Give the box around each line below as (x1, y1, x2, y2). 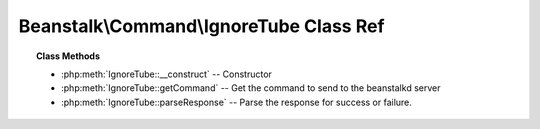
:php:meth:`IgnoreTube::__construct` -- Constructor (61, 68, 272, 80)
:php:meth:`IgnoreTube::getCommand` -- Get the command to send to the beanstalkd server (61, 82, 441, 94)
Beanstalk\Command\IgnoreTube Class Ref (18, 15, 385, 37)
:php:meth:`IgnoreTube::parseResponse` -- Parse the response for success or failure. (61, 96, 412, 108)
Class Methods (36, 50, 100, 62)
